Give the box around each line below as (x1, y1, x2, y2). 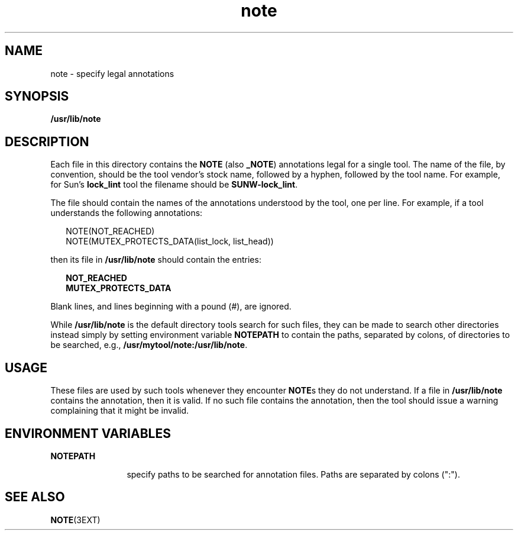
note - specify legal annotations (50, 68, 174, 79)
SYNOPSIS (5, 89, 69, 104)
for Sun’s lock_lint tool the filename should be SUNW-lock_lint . (50, 179, 298, 190)
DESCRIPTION (5, 134, 89, 149)
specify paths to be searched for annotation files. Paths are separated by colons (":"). (127, 469, 460, 479)
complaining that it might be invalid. (50, 405, 189, 416)
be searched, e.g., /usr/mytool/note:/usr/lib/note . (50, 340, 248, 350)
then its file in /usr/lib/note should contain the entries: (50, 254, 261, 265)
